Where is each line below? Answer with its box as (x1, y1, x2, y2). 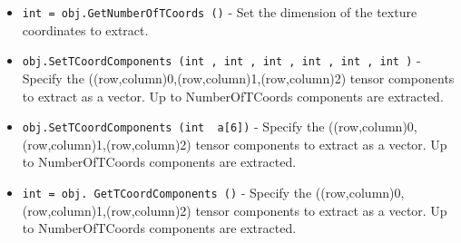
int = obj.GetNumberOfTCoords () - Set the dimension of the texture (22, 3, 417, 21)
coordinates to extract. (22, 20, 149, 39)
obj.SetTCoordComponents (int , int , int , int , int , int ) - (22, 51, 421, 70)
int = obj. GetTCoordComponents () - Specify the (22, 182, 312, 201)
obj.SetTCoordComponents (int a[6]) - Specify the (22, 117, 325, 136)
